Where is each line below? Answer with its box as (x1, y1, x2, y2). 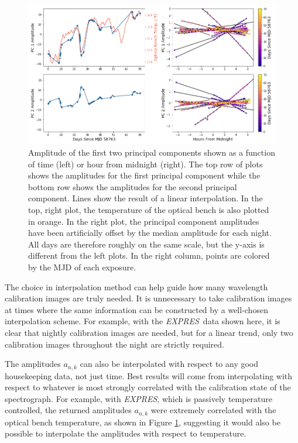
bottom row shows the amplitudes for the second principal (28, 180, 237, 193)
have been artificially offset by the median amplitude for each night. (28, 226, 272, 239)
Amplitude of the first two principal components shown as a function (28, 146, 275, 159)
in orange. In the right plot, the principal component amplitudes (28, 215, 259, 227)
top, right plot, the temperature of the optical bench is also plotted (28, 204, 269, 216)
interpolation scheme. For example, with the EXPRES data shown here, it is (5, 315, 280, 327)
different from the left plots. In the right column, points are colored (28, 249, 270, 262)
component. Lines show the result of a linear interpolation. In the (28, 192, 263, 204)
